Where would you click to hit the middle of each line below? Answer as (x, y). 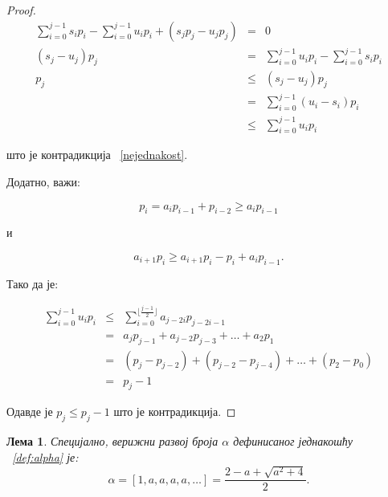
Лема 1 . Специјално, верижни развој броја (112, 441)
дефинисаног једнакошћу (293, 441)
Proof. (21, 10)
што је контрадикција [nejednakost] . (97, 155)
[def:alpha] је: (45, 456)
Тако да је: (33, 283)
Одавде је (30, 411)
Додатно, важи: (43, 182)
